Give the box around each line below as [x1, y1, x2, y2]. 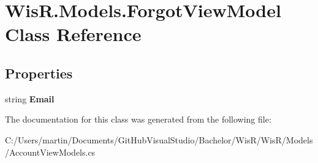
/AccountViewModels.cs [5, 145, 96, 158]
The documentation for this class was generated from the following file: [5, 113, 271, 126]
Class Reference [5, 21, 142, 47]
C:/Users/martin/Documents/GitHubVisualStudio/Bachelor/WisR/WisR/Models [5, 133, 313, 146]
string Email [5, 92, 55, 105]
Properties [5, 63, 73, 82]
